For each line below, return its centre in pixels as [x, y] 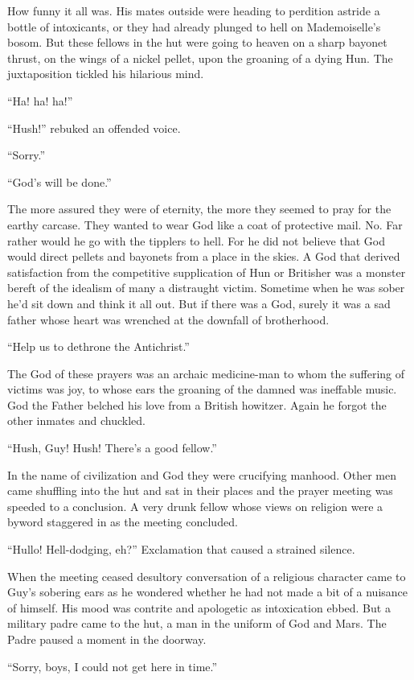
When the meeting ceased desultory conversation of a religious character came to [207, 576]
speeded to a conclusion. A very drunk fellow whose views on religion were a [195, 506]
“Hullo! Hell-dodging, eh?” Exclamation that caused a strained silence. [181, 549]
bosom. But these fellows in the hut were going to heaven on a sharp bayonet [197, 42]
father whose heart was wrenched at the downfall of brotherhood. [168, 319]
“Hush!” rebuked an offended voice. [94, 128]
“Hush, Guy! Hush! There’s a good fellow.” [112, 448]
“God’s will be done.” [59, 181]
